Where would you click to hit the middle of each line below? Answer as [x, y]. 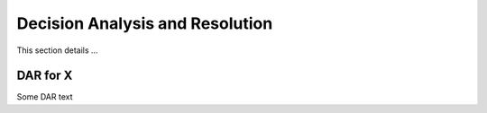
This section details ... [57, 50]
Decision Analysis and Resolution [145, 23]
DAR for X [45, 76]
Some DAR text [45, 97]
